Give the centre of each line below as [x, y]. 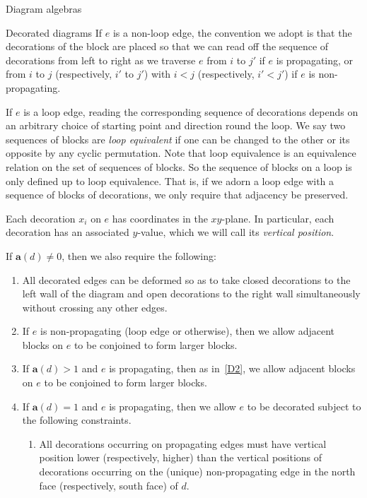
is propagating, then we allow [173, 406]
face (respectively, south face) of [109, 485]
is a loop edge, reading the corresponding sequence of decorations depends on [191, 111]
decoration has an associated [68, 232]
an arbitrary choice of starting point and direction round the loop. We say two [176, 125]
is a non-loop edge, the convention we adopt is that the [232, 32]
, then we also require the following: [139, 255]
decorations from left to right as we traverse [101, 60]
